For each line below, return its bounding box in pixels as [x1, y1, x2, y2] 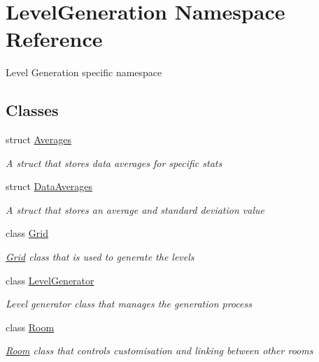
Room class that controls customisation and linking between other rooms [6, 343, 313, 358]
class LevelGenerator [6, 273, 94, 287]
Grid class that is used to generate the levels [6, 249, 194, 264]
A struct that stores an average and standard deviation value [6, 202, 264, 217]
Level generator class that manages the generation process [6, 296, 252, 311]
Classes [6, 99, 59, 121]
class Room [6, 319, 55, 334]
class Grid [6, 226, 48, 240]
